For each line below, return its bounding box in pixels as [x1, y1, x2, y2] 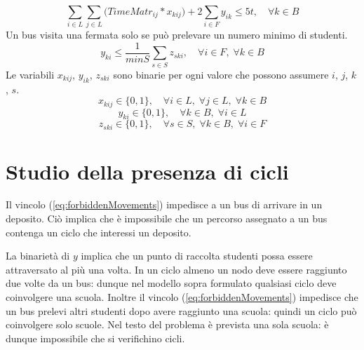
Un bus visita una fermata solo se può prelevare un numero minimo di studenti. [6, 27, 348, 42]
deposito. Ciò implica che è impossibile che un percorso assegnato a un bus [6, 211, 328, 226]
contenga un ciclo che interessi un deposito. [6, 224, 191, 239]
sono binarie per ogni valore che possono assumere [113, 67, 329, 81]
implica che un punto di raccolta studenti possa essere [81, 248, 313, 263]
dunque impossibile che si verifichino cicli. [6, 330, 185, 345]
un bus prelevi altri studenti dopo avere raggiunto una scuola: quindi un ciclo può [6, 303, 357, 318]
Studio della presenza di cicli [6, 156, 289, 185]
